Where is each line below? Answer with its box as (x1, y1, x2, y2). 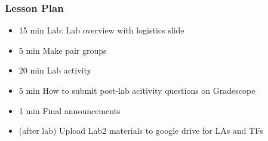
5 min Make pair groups (19, 44, 107, 56)
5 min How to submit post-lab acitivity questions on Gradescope (19, 84, 255, 96)
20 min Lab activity (19, 64, 91, 76)
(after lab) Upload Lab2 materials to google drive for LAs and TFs (19, 124, 263, 137)
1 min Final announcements (19, 104, 121, 117)
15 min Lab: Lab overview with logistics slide (19, 24, 184, 36)
